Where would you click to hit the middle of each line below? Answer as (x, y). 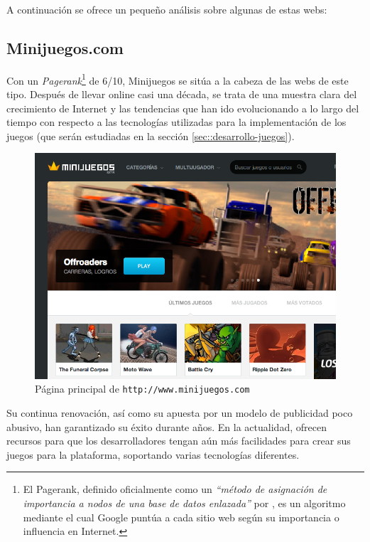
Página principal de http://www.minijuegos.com (142, 389)
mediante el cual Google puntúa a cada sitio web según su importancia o (181, 517)
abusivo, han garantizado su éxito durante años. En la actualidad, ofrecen (167, 426)
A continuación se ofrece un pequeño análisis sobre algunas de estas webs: (167, 9)
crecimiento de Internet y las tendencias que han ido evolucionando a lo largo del (183, 108)
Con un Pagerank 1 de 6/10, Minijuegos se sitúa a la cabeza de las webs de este (178, 79)
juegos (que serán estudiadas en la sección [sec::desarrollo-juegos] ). (151, 135)
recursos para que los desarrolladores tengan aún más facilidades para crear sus (179, 441)
